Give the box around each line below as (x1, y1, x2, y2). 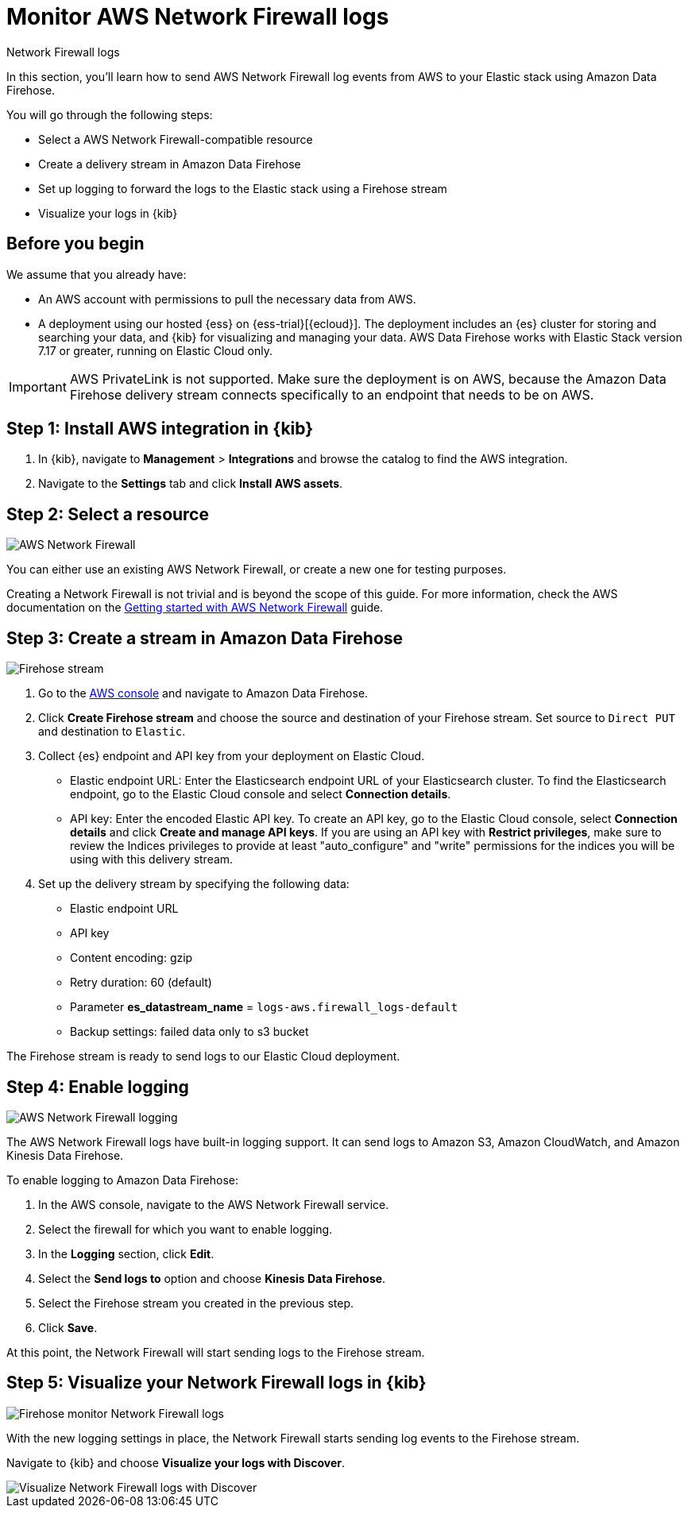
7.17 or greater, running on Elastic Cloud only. (38, 343, 272, 357)
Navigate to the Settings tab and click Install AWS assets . (38, 477, 343, 491)
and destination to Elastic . (38, 724, 186, 739)
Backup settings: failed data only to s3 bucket (70, 1025, 309, 1039)
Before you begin (6, 234, 145, 254)
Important (9, 378, 67, 395)
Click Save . (38, 1320, 98, 1334)
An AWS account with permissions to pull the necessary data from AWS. (38, 292, 416, 306)
